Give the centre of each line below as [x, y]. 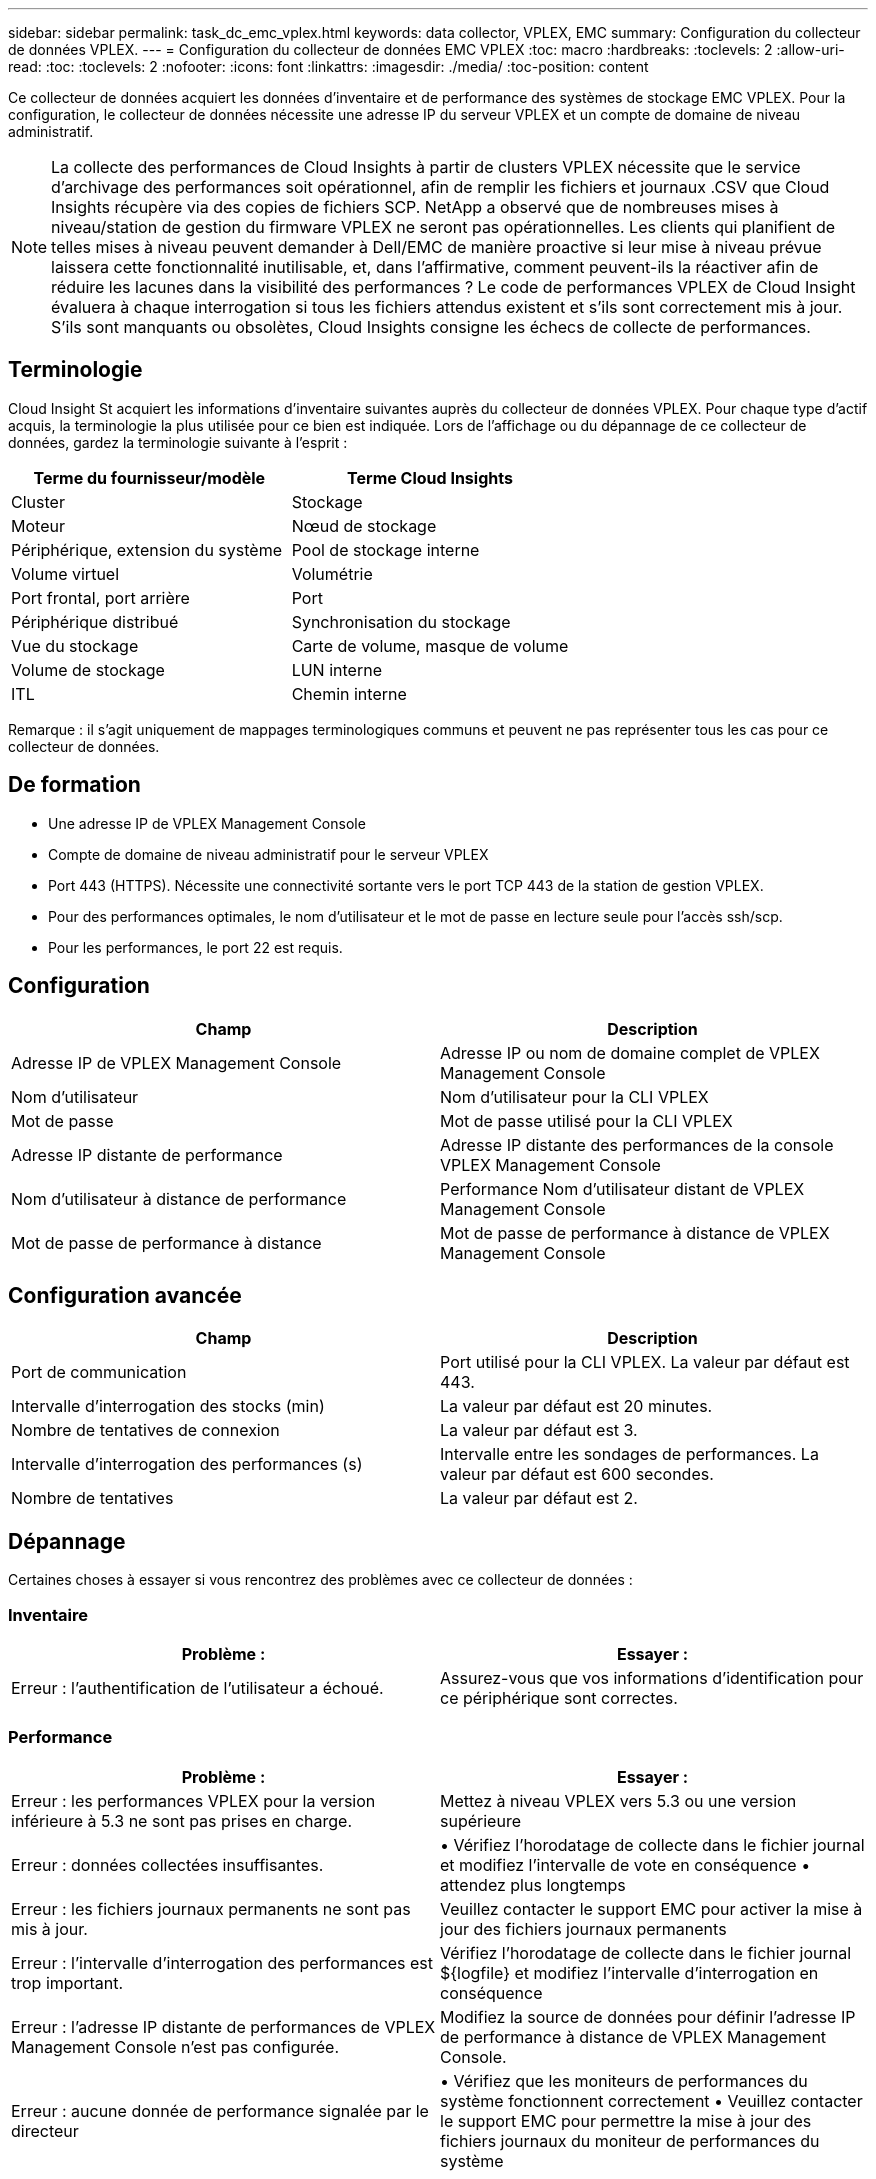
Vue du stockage [75, 645]
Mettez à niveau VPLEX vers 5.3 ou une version [618, 1800]
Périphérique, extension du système [146, 549]
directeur [45, 2130]
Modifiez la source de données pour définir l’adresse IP [648, 2016]
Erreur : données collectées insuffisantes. [167, 1864]
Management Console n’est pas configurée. [175, 2046]
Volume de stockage [88, 669]
